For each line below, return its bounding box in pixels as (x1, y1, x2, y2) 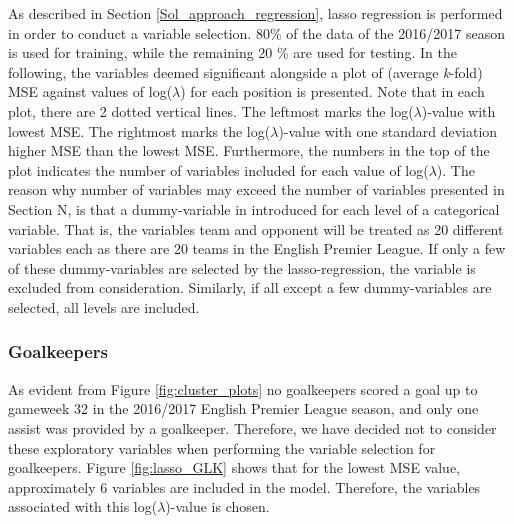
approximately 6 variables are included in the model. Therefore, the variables (8, 476, 481, 497)
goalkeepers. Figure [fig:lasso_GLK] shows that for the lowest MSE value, (8, 457, 460, 478)
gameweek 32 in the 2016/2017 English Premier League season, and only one (8, 398, 479, 419)
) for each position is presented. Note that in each (180, 81, 485, 102)
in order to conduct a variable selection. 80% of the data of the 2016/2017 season (8, 22, 505, 43)
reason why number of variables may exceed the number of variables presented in (8, 179, 505, 200)
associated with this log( (8, 496, 158, 517)
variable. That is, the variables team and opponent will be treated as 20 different (8, 218, 504, 239)
